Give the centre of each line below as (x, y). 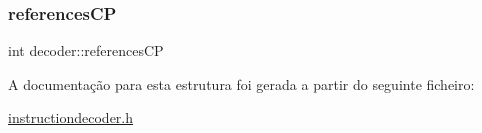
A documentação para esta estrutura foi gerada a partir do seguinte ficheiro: (241, 83)
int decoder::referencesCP (86, 50)
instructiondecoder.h (71, 117)
